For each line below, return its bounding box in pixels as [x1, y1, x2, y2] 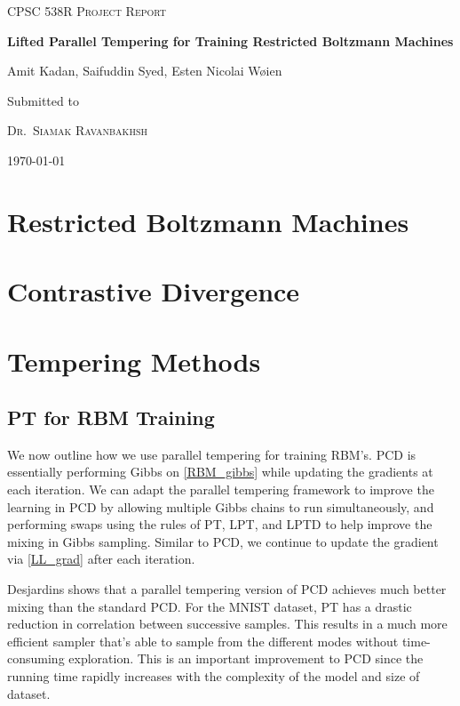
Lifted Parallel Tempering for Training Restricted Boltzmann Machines [7, 31, 454, 50]
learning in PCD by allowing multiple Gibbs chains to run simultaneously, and [7, 497, 434, 516]
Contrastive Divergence [7, 273, 300, 309]
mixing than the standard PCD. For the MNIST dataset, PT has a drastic [7, 597, 412, 615]
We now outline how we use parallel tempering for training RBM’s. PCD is [7, 445, 416, 463]
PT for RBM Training [7, 404, 215, 431]
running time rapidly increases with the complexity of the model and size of [7, 667, 420, 686]
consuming [7, 649, 65, 668]
